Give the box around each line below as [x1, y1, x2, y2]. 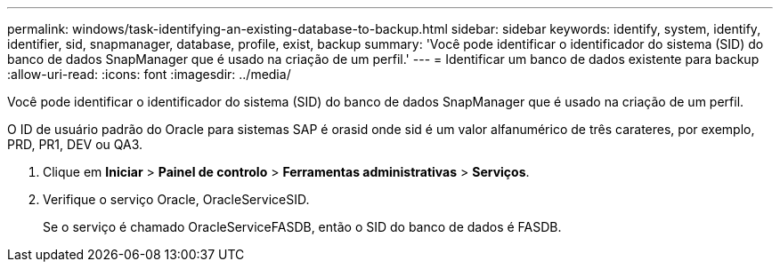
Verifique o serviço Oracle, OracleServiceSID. [43, 192, 310, 207]
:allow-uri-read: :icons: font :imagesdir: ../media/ [7, 67, 291, 82]
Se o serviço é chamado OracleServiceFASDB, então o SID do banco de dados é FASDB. [43, 219, 562, 234]
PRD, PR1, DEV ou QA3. [7, 137, 143, 152]
